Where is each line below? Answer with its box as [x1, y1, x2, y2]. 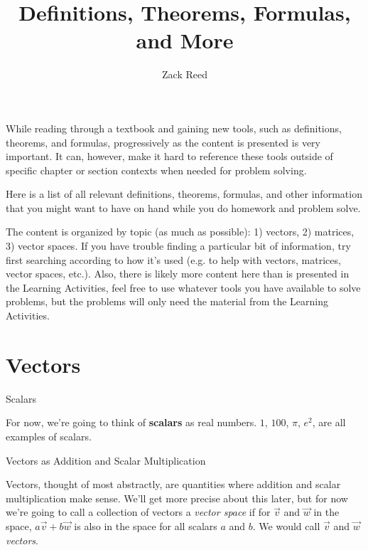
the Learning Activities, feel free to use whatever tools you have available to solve [6, 280, 361, 295]
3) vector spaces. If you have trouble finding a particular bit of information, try [6, 238, 351, 253]
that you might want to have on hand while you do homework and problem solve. [6, 200, 361, 215]
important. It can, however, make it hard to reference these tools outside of [6, 149, 333, 164]
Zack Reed [162, 67, 207, 82]
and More [136, 26, 234, 55]
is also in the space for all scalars [74, 518, 217, 533]
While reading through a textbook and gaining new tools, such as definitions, [6, 120, 342, 135]
